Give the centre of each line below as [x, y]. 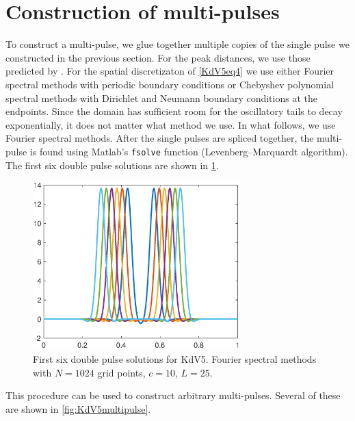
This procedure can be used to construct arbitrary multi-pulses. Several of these [173, 395]
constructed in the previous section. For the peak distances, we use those [158, 57]
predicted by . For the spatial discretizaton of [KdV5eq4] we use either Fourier [170, 71]
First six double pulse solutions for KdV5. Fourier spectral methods [175, 359]
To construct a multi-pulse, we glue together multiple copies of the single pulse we [177, 44]
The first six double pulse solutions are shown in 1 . [112, 165]
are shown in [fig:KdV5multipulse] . [78, 408]
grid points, [121, 372]
